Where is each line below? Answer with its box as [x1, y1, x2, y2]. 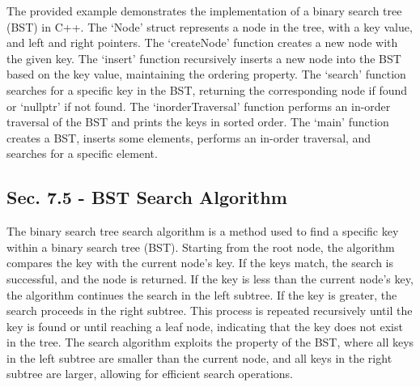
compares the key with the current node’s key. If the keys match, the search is [6, 254, 394, 271]
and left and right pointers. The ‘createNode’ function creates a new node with [6, 34, 398, 51]
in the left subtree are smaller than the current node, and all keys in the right [6, 349, 392, 366]
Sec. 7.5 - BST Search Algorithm [6, 185, 287, 210]
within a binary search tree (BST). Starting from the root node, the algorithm [6, 238, 395, 255]
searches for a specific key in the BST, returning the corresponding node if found [6, 81, 408, 98]
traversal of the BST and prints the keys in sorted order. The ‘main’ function [6, 113, 389, 130]
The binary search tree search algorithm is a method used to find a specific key [6, 223, 399, 240]
